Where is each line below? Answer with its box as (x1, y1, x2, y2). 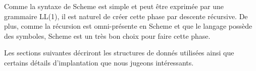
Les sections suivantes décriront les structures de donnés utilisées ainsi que (4, 47, 234, 58)
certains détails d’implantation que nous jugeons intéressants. (4, 57, 194, 67)
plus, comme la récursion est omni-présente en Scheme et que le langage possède (4, 21, 252, 31)
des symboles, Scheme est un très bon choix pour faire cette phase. (4, 30, 211, 41)
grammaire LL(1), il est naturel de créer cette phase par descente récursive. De (4, 11, 248, 21)
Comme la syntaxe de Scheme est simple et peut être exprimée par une (4, 1, 224, 11)
